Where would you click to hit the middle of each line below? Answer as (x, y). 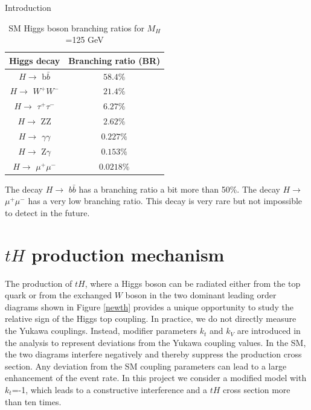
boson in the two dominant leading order (201, 295)
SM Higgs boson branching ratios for (76, 27)
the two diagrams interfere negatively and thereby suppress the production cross (153, 354)
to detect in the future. (47, 212)
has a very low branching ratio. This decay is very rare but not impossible (165, 201)
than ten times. (33, 401)
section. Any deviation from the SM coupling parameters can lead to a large (146, 366)
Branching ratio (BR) (114, 60)
